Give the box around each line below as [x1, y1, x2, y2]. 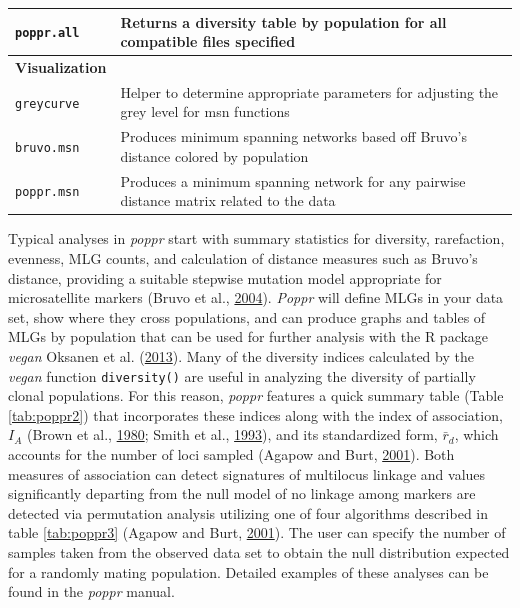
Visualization [15, 56, 107, 77]
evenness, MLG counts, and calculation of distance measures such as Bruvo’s [8, 247, 478, 268]
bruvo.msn [15, 140, 80, 155]
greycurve [15, 96, 80, 111]
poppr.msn [15, 185, 80, 200]
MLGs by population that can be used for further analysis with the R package [8, 326, 489, 347]
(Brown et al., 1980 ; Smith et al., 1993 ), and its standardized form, [26, 424, 438, 445]
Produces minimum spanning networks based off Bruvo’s [120, 126, 468, 147]
